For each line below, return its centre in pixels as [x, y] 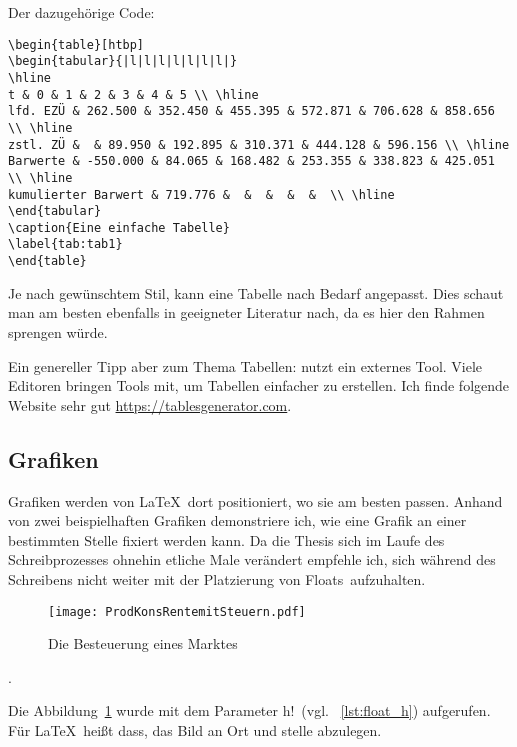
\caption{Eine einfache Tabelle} [119, 227]
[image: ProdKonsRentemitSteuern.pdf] [177, 611]
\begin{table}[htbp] [76, 44]
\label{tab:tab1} [65, 244]
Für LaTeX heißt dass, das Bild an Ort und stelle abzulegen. [195, 729]
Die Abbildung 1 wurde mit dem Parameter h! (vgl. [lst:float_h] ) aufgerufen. [249, 710]
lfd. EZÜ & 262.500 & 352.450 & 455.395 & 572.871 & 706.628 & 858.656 [251, 111]
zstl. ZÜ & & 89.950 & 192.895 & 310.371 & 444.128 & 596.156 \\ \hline [259, 144]
